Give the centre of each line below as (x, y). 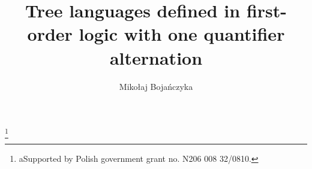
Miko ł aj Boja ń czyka (156, 86)
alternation (156, 57)
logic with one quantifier (182, 34)
